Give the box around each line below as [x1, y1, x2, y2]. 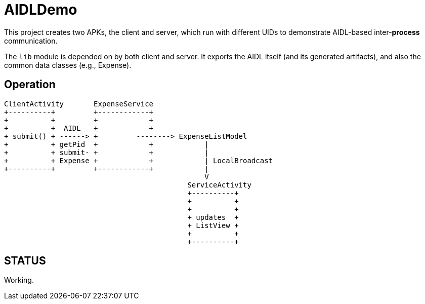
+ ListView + [187, 221, 239, 230]
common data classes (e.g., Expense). [4, 60, 132, 69]
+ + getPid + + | [4, 140, 209, 148]
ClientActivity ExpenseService [4, 99, 154, 108]
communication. [4, 36, 58, 45]
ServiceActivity [187, 180, 251, 189]
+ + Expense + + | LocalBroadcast [4, 156, 273, 165]
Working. [4, 276, 34, 285]
